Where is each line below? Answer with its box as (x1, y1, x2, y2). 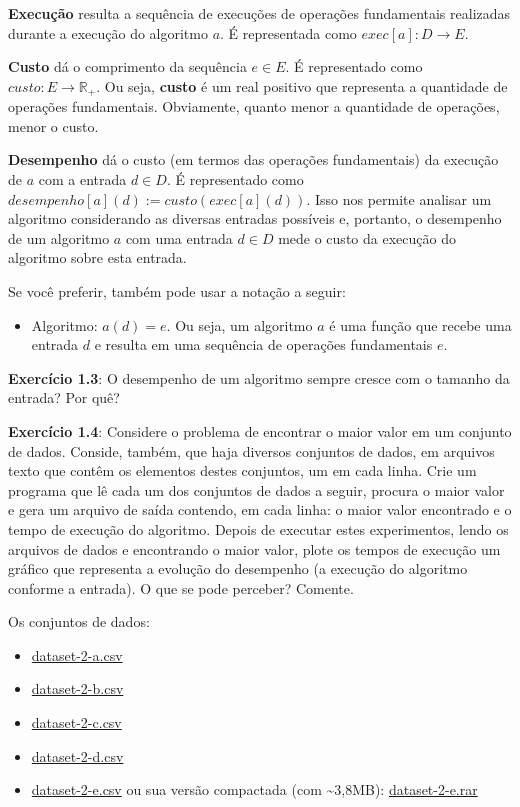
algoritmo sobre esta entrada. (8, 247, 187, 268)
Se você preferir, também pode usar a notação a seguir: (8, 280, 346, 301)
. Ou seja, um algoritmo (166, 314, 313, 335)
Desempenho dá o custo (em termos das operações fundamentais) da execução (8, 149, 499, 170)
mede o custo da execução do (278, 227, 456, 248)
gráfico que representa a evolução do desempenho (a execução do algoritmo (8, 558, 468, 579)
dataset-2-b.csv (31, 678, 124, 699)
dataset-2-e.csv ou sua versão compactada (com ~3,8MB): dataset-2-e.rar (31, 779, 478, 800)
